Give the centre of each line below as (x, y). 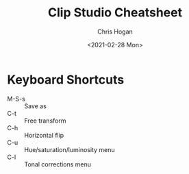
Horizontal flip (44, 135)
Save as (35, 106)
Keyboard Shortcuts (66, 79)
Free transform (45, 121)
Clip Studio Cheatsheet (115, 13)
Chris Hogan (115, 32)
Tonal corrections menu (58, 164)
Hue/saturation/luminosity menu (70, 149)
